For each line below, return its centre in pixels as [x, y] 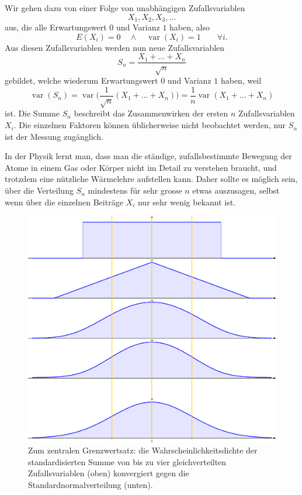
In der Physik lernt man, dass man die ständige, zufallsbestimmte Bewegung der [148, 156]
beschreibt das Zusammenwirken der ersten [151, 113]
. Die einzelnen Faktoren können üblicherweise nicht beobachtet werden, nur [150, 125]
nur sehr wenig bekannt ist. [187, 202]
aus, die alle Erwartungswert [56, 27]
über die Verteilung [39, 190]
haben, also [190, 27]
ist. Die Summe [32, 113]
